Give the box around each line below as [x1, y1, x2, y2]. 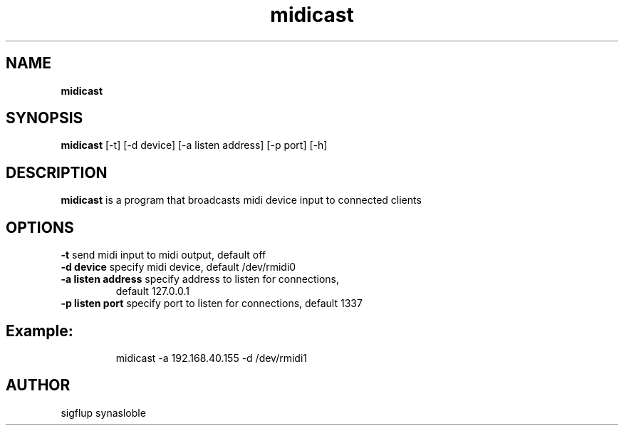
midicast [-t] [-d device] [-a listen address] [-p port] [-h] [61, 139, 328, 152]
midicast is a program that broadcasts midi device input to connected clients [61, 194, 422, 207]
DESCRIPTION [6, 163, 108, 182]
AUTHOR [6, 376, 71, 395]
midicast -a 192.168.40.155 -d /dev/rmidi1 [115, 351, 308, 364]
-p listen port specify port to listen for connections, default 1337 [61, 297, 363, 310]
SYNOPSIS [6, 109, 83, 128]
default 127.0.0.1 [115, 285, 189, 298]
